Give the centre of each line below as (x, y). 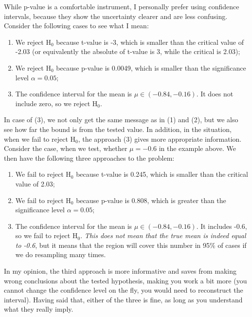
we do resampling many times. (61, 254)
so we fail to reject (43, 235)
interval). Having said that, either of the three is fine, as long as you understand (123, 299)
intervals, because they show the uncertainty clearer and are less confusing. (116, 16)
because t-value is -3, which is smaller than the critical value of (150, 42)
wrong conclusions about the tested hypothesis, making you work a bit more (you (126, 280)
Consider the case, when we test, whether (66, 148)
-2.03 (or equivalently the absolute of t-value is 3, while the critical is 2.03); (128, 51)
